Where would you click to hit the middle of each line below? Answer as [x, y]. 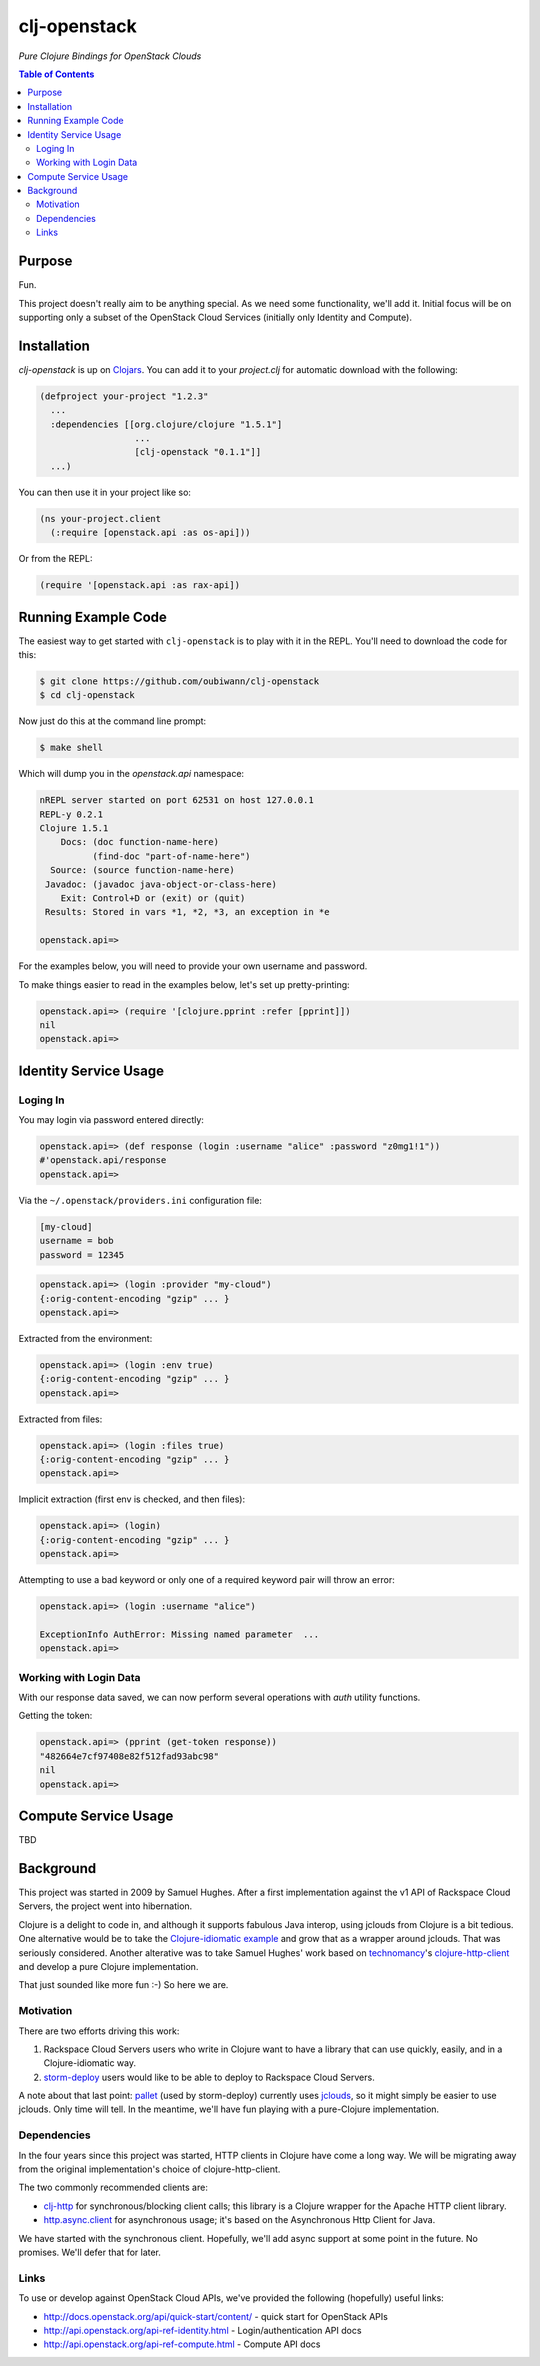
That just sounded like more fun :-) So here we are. [123, 1985]
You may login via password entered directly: [111, 1120]
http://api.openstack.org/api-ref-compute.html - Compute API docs [182, 2344]
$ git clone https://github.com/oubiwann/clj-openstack [179, 681]
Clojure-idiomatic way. [90, 2063]
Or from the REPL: [56, 559]
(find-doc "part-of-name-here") [171, 856]
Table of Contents [56, 74]
